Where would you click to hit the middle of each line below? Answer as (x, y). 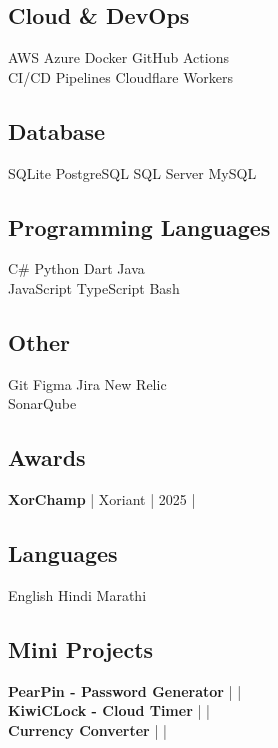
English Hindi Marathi (77, 594)
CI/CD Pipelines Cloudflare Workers (121, 76)
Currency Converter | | (87, 729)
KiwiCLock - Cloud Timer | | (109, 710)
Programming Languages (139, 226)
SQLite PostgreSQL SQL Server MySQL (132, 172)
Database (57, 130)
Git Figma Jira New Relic (87, 383)
